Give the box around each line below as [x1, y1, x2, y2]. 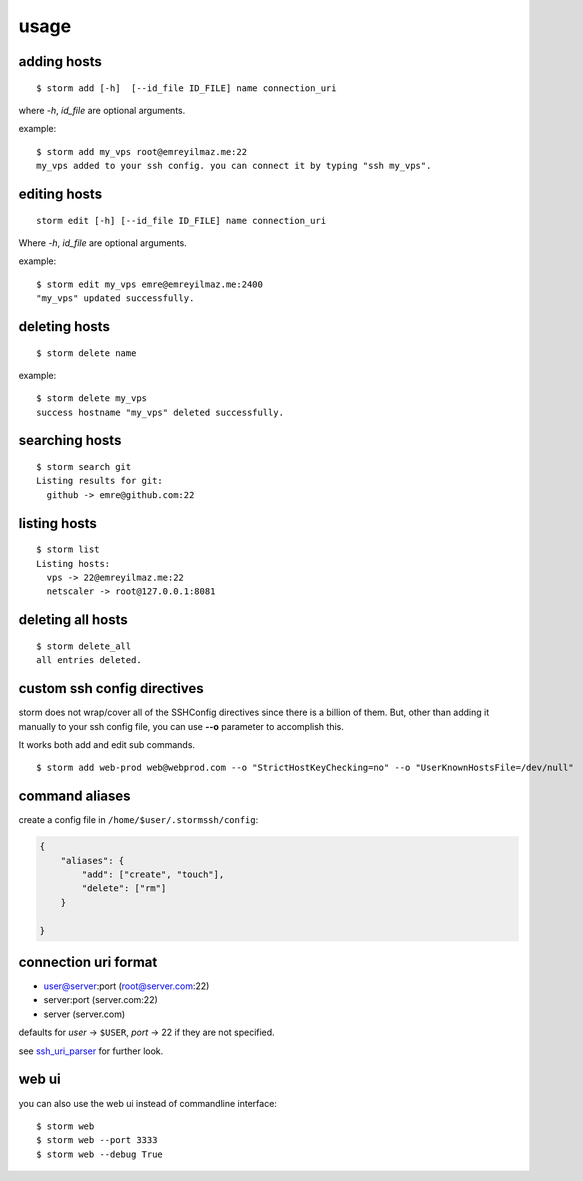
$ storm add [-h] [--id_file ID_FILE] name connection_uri [36, 82, 337, 94]
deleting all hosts [18, 611, 129, 629]
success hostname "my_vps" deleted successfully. [36, 406, 285, 418]
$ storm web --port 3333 [36, 1135, 158, 1146]
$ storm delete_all [36, 640, 132, 652]
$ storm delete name [36, 347, 137, 359]
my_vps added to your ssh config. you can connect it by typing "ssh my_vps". [36, 160, 432, 172]
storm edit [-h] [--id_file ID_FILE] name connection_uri [36, 215, 327, 226]
